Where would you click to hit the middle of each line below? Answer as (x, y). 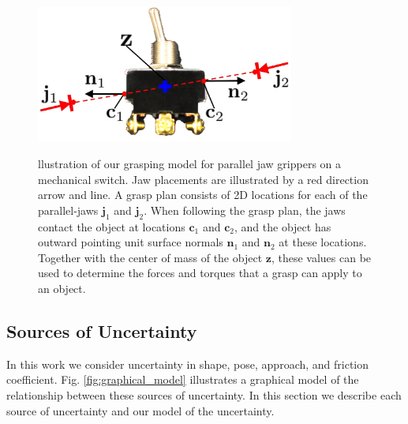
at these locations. (323, 242)
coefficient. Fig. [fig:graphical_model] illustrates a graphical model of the (183, 379)
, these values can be (321, 257)
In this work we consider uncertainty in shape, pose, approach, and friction (188, 364)
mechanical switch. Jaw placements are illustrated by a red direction (203, 179)
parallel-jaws (68, 210)
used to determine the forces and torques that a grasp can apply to (200, 273)
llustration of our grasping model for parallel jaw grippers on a (190, 164)
